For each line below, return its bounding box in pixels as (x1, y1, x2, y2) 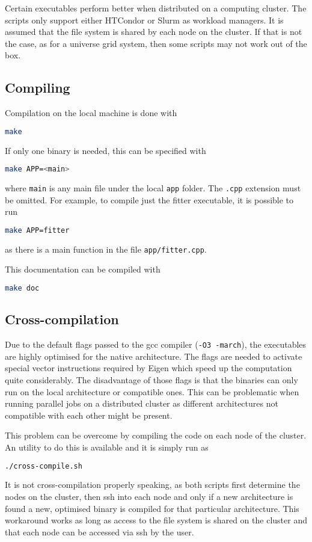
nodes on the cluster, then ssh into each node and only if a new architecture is (5, 490, 293, 503)
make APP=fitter (5, 226, 70, 235)
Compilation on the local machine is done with (5, 106, 177, 119)
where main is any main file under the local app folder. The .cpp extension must (5, 182, 301, 194)
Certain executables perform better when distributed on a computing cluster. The (5, 2, 307, 14)
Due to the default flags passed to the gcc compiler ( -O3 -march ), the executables (5, 338, 307, 351)
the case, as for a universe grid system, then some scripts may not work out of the (5, 37, 307, 49)
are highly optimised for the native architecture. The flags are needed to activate (5, 350, 302, 362)
